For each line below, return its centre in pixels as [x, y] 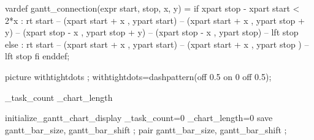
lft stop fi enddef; [37, 56]
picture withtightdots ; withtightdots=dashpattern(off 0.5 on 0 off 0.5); [138, 76]
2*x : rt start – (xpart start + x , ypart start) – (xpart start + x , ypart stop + [155, 20]
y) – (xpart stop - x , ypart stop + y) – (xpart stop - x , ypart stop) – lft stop [152, 32]
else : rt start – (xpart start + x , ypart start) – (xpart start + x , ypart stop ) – [157, 44]
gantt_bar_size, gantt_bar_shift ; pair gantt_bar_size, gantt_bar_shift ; [146, 129]
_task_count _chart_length [59, 97]
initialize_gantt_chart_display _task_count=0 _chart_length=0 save [139, 118]
